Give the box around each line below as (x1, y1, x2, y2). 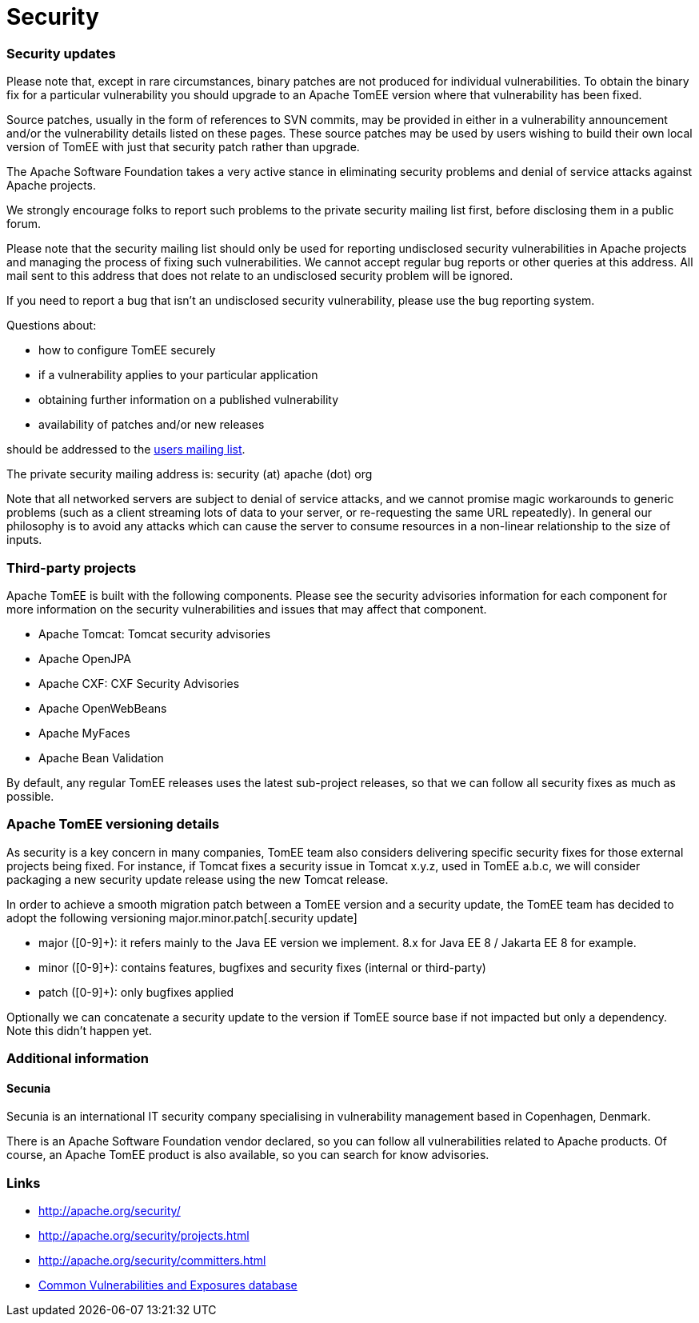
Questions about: (6, 318, 97, 333)
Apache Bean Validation (38, 750, 164, 765)
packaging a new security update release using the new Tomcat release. (6, 872, 389, 886)
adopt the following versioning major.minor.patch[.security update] (6, 910, 357, 925)
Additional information (6, 1050, 150, 1066)
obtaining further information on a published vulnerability (38, 393, 339, 407)
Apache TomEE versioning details (6, 816, 220, 833)
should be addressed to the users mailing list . (6, 442, 246, 457)
